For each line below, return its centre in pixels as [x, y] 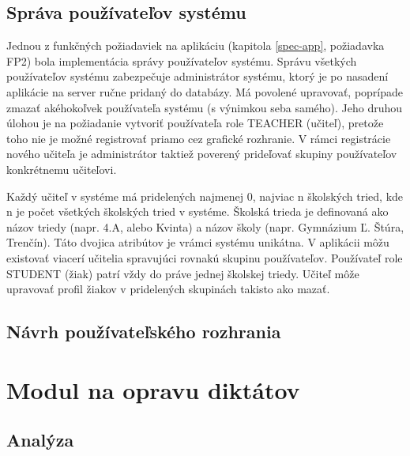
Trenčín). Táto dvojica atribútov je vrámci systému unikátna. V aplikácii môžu [198, 242]
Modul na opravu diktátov [153, 389]
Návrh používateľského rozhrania [144, 332]
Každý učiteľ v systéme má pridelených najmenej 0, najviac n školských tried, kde [205, 196]
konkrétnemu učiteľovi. [62, 169]
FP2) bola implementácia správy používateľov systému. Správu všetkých [182, 60]
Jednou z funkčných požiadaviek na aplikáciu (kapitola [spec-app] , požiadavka [196, 45]
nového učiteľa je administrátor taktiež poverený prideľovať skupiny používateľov [202, 154]
